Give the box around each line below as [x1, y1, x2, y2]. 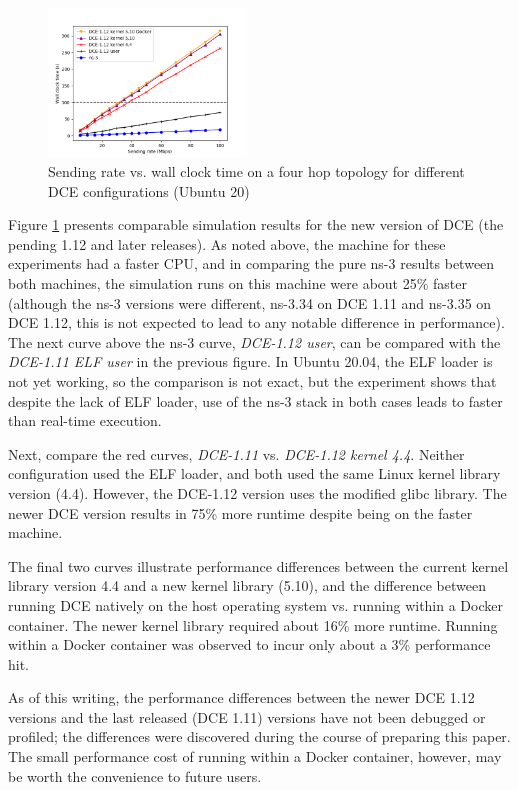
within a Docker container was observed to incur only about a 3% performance [8, 634, 491, 655]
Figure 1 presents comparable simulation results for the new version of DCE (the [8, 214, 504, 235]
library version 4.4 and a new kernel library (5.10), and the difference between [8, 575, 486, 596]
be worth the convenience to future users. [8, 765, 262, 786]
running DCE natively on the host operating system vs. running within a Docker [8, 594, 503, 615]
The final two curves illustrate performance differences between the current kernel [8, 555, 509, 576]
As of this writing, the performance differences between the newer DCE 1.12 [8, 687, 475, 708]
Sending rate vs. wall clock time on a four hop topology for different [48, 161, 465, 182]
